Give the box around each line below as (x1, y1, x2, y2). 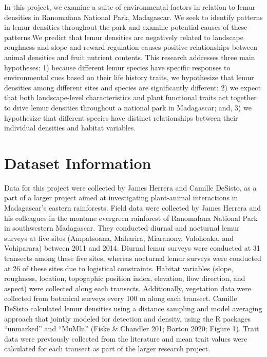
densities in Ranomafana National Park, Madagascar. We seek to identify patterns (4, 11, 263, 22)
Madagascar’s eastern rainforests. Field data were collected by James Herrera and (4, 202, 261, 213)
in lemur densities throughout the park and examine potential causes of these (4, 22, 247, 32)
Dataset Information (4, 152, 151, 173)
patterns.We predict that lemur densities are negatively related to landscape (4, 31, 244, 42)
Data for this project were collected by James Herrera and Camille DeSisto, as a (4, 182, 257, 193)
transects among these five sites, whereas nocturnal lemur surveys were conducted (4, 253, 261, 263)
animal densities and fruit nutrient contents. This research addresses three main (4, 51, 255, 62)
